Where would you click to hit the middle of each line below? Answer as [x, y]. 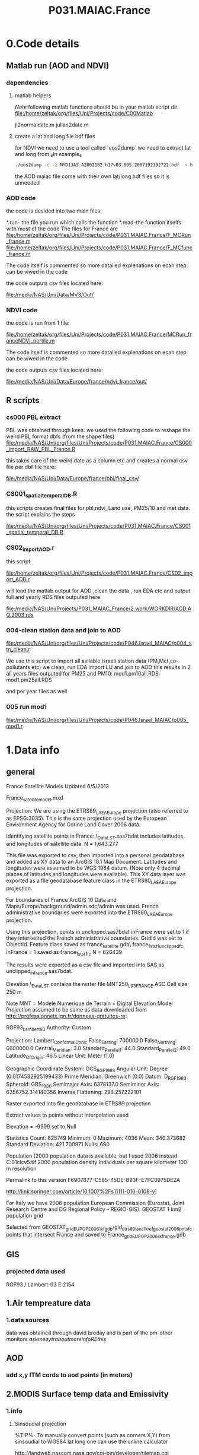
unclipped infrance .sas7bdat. [39, 972]
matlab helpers [33, 95]
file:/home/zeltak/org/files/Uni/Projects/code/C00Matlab [84, 113]
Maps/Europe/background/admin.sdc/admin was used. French [82, 906]
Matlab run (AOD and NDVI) [58, 66]
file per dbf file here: [31, 467]
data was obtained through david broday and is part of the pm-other [89, 1333]
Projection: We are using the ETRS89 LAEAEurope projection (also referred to [97, 811]
